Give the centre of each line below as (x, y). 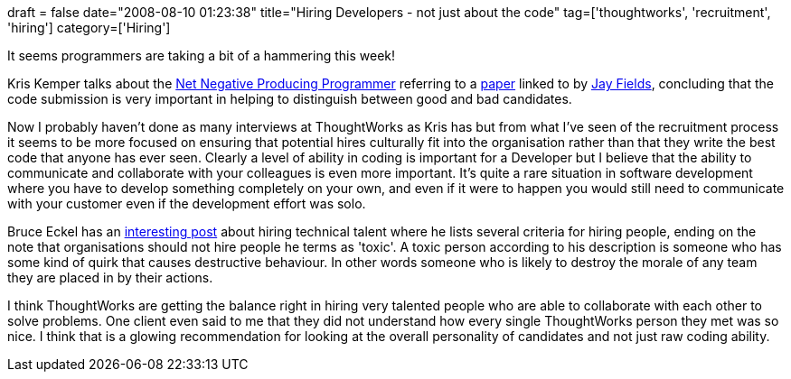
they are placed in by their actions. (110, 277)
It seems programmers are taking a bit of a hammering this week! (202, 55)
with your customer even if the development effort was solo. (187, 203)
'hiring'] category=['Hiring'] (89, 28)
